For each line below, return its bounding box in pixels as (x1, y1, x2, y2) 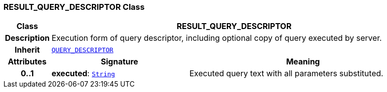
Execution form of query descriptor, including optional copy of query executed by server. (51, 33, 382, 43)
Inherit (14, 45, 40, 55)
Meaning (286, 57, 320, 67)
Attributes (8, 57, 47, 67)
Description (5, 33, 50, 43)
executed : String (51, 68, 115, 79)
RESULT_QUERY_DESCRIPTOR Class (3, 2, 145, 12)
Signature (101, 57, 138, 67)
